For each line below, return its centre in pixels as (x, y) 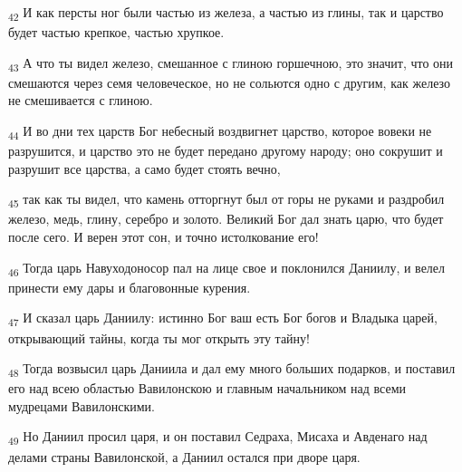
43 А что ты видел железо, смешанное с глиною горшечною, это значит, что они (231, 63)
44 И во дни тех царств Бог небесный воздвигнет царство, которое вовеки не (220, 132)
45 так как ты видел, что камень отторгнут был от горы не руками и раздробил (226, 200)
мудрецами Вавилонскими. (82, 405)
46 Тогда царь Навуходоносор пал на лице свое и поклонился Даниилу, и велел (227, 268)
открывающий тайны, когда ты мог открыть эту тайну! (159, 337)
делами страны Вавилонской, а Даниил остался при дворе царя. (184, 456)
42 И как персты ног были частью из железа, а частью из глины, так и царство (226, 13)
